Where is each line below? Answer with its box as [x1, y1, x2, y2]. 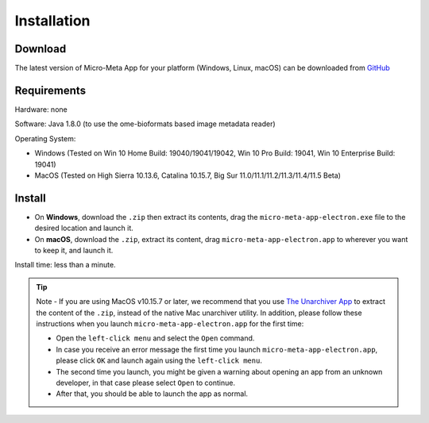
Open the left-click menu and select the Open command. [56, 333, 255, 343]
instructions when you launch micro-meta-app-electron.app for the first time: [36, 318, 304, 329]
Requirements [14, 83, 87, 97]
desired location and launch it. [34, 223, 134, 233]
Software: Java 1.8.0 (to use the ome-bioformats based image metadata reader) [14, 119, 276, 129]
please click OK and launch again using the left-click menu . [56, 356, 262, 365]
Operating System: [14, 133, 76, 143]
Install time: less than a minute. [14, 260, 116, 270]
